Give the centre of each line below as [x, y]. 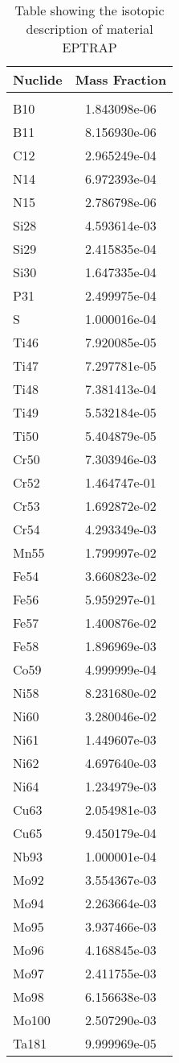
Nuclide [38, 79]
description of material [89, 29]
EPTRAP [89, 47]
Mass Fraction [121, 79]
